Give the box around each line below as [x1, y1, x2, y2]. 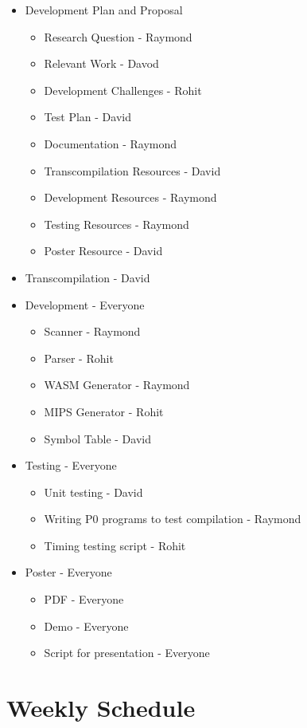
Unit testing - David [44, 483, 143, 500]
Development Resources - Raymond [44, 189, 217, 206]
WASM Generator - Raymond [44, 376, 190, 393]
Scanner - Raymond [44, 323, 141, 340]
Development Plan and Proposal [25, 2, 183, 18]
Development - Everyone [25, 296, 145, 313]
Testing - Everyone [25, 457, 117, 474]
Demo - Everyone [44, 617, 129, 634]
